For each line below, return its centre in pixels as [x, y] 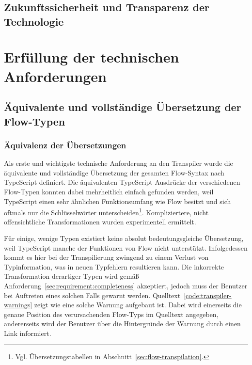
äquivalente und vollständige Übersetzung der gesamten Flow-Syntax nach [114, 172]
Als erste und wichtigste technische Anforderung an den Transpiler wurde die [118, 163]
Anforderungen [55, 76]
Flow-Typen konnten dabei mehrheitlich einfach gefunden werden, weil [109, 191]
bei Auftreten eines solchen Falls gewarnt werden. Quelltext [92, 295]
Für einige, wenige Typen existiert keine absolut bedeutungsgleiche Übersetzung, [124, 238]
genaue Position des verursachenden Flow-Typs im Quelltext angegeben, [111, 314]
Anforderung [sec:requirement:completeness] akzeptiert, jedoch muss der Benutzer [126, 285]
